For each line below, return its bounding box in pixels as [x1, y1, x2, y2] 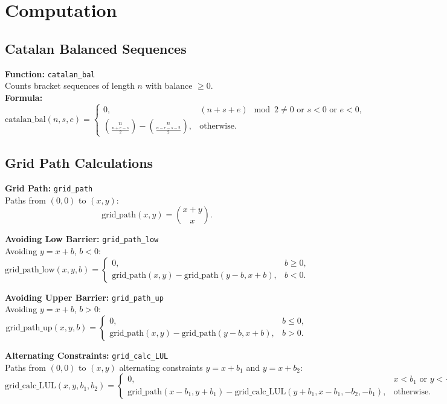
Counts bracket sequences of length [5, 79, 135, 92]
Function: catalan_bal [5, 67, 95, 80]
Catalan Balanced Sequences [5, 39, 187, 57]
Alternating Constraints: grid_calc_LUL [5, 348, 169, 361]
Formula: [5, 91, 43, 103]
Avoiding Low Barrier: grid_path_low [5, 232, 159, 245]
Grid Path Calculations [5, 153, 153, 172]
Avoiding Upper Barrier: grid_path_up [5, 290, 164, 303]
